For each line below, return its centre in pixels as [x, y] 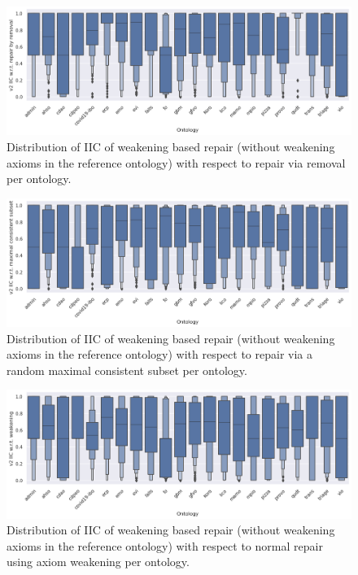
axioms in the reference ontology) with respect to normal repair [165, 545]
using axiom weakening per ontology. [98, 562]
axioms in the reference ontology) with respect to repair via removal [176, 162]
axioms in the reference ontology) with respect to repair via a [159, 354]
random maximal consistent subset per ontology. [127, 370]
